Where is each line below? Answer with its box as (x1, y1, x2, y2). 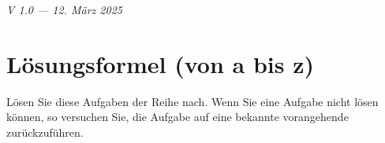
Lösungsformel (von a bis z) (6, 47, 315, 79)
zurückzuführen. (6, 123, 84, 140)
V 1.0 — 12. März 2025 (6, 2, 122, 17)
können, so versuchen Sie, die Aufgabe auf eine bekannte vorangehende (6, 108, 349, 125)
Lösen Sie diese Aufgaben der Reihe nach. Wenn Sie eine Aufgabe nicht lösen (6, 93, 379, 109)
